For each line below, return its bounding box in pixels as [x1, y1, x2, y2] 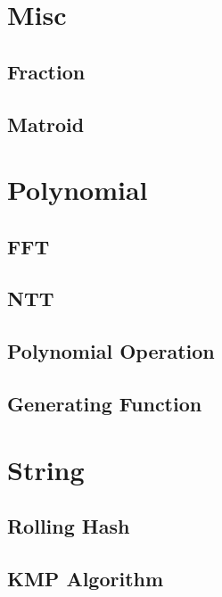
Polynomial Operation [7, 337, 215, 365]
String [7, 451, 85, 487]
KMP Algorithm [7, 564, 164, 592]
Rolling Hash [7, 512, 130, 540]
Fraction [7, 57, 86, 85]
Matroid [7, 110, 85, 137]
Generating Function [7, 390, 202, 418]
